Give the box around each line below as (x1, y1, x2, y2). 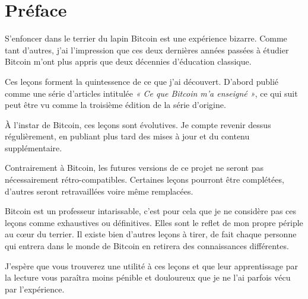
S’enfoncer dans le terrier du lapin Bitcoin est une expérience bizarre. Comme (5, 32, 287, 44)
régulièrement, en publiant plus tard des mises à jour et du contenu (5, 130, 250, 142)
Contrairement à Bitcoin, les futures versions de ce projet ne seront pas (5, 161, 264, 174)
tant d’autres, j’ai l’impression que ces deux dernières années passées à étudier (5, 43, 289, 56)
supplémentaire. (5, 141, 62, 154)
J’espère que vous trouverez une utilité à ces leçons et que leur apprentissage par (5, 259, 298, 272)
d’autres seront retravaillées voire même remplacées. (5, 185, 193, 197)
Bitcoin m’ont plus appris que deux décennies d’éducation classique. (5, 55, 252, 68)
